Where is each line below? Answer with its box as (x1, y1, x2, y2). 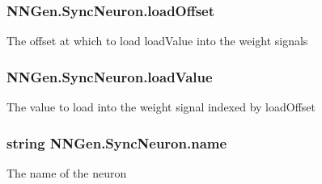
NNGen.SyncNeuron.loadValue (6, 66, 213, 86)
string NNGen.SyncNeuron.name (6, 132, 227, 153)
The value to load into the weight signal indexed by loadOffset (6, 98, 316, 115)
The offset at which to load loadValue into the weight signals (6, 32, 308, 49)
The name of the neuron (6, 164, 127, 181)
